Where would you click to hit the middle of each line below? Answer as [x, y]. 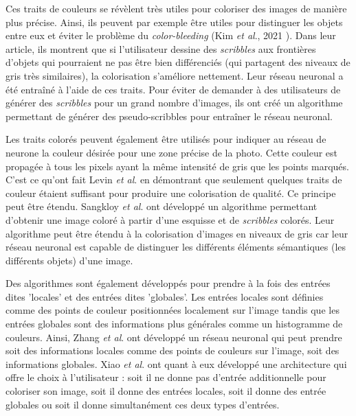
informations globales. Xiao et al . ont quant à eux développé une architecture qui [176, 363]
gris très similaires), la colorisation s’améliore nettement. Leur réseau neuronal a [175, 75]
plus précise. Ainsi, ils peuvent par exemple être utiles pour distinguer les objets [174, 22]
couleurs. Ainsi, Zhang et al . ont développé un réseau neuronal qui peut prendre [174, 337]
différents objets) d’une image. [69, 260]
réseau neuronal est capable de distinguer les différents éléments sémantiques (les [176, 247]
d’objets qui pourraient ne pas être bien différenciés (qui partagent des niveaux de [178, 62]
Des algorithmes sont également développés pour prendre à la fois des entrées [168, 283]
